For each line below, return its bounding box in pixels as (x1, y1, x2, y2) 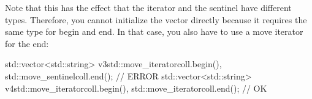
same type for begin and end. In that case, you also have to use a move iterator (5, 25, 303, 38)
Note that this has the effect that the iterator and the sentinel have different (5, 1, 292, 13)
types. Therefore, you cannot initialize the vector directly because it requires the (5, 13, 307, 26)
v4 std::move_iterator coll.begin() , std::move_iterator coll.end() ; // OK (5, 81, 267, 94)
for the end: (5, 37, 49, 50)
